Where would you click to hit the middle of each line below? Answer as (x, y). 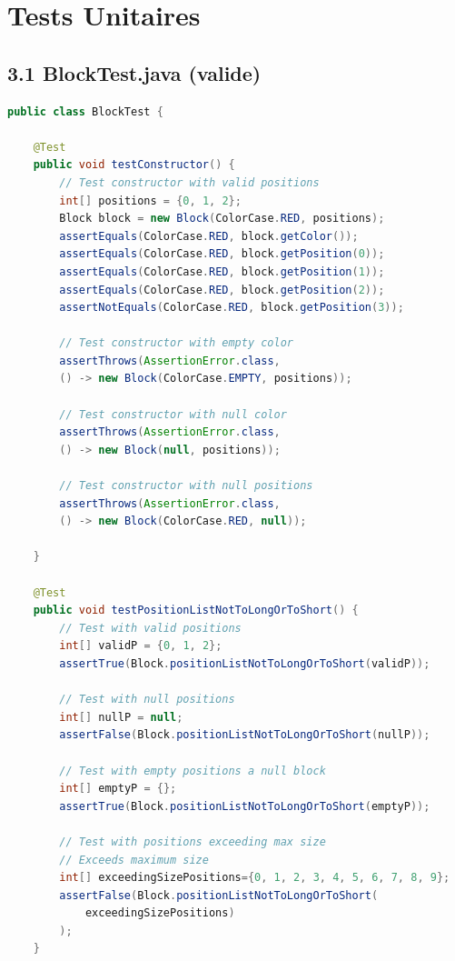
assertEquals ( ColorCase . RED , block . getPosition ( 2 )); (222, 290)
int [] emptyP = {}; (118, 789)
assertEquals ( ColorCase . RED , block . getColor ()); (209, 236)
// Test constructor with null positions (186, 486)
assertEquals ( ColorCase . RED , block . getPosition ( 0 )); (222, 254)
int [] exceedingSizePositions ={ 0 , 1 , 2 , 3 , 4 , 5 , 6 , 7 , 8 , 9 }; (255, 878)
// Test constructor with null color (173, 414)
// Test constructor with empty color (176, 343)
